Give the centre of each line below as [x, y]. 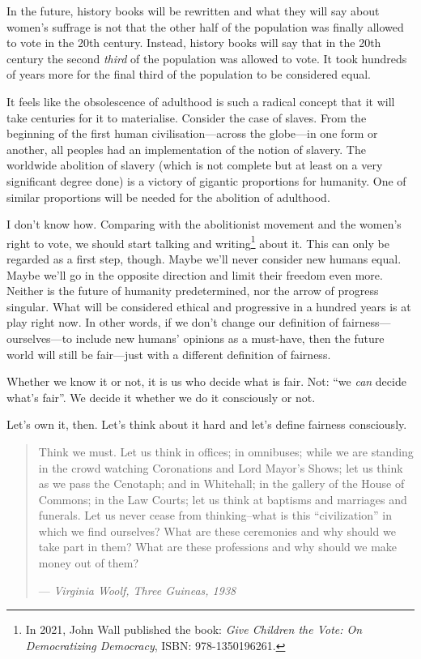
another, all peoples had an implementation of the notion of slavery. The [186, 149]
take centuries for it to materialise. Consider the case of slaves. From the [187, 117]
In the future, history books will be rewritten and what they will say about [193, 11]
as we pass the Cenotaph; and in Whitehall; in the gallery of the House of [221, 484]
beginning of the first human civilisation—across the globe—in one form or [192, 133]
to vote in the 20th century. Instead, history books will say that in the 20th [194, 43]
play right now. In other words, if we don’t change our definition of [173, 322]
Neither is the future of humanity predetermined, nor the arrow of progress [193, 291]
